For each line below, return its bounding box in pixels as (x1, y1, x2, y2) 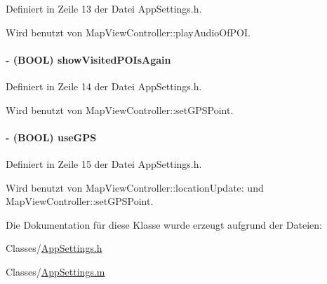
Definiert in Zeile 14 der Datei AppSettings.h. (6, 78, 202, 93)
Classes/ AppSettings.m (6, 264, 105, 278)
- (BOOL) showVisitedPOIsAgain (6, 52, 171, 66)
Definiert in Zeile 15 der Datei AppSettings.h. (6, 156, 202, 171)
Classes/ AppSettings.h (6, 241, 102, 255)
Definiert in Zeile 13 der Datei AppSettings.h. (6, 1, 202, 15)
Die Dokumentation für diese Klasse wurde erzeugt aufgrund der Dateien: (6, 217, 322, 232)
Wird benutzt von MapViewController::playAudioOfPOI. (6, 24, 251, 39)
